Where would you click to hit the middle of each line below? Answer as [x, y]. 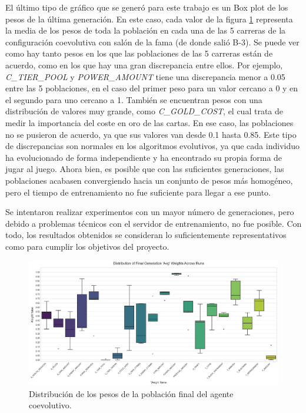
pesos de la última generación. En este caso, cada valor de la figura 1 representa [149, 19]
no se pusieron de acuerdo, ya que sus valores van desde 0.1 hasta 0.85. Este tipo [151, 134]
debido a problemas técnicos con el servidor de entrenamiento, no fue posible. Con [154, 223]
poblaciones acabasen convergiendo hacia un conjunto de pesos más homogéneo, [149, 180]
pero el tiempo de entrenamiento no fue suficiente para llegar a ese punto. [138, 192]
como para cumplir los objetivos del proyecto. [87, 246]
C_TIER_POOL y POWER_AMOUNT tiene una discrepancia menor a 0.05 [145, 76]
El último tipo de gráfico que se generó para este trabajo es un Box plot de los [147, 7]
